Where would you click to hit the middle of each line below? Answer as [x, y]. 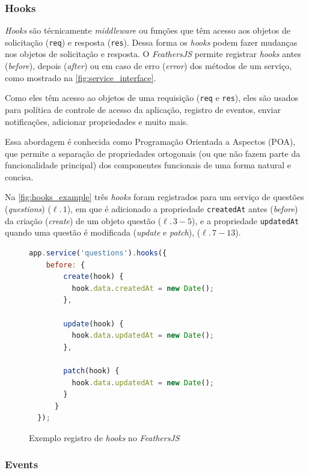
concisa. [19, 176]
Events [22, 464]
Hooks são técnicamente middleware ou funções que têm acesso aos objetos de [148, 30]
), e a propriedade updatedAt [246, 220]
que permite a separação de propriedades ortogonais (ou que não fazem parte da [153, 153]
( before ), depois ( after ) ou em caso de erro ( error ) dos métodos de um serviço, [148, 66]
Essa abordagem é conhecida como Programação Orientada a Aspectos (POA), [150, 142]
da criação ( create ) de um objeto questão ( [83, 220]
